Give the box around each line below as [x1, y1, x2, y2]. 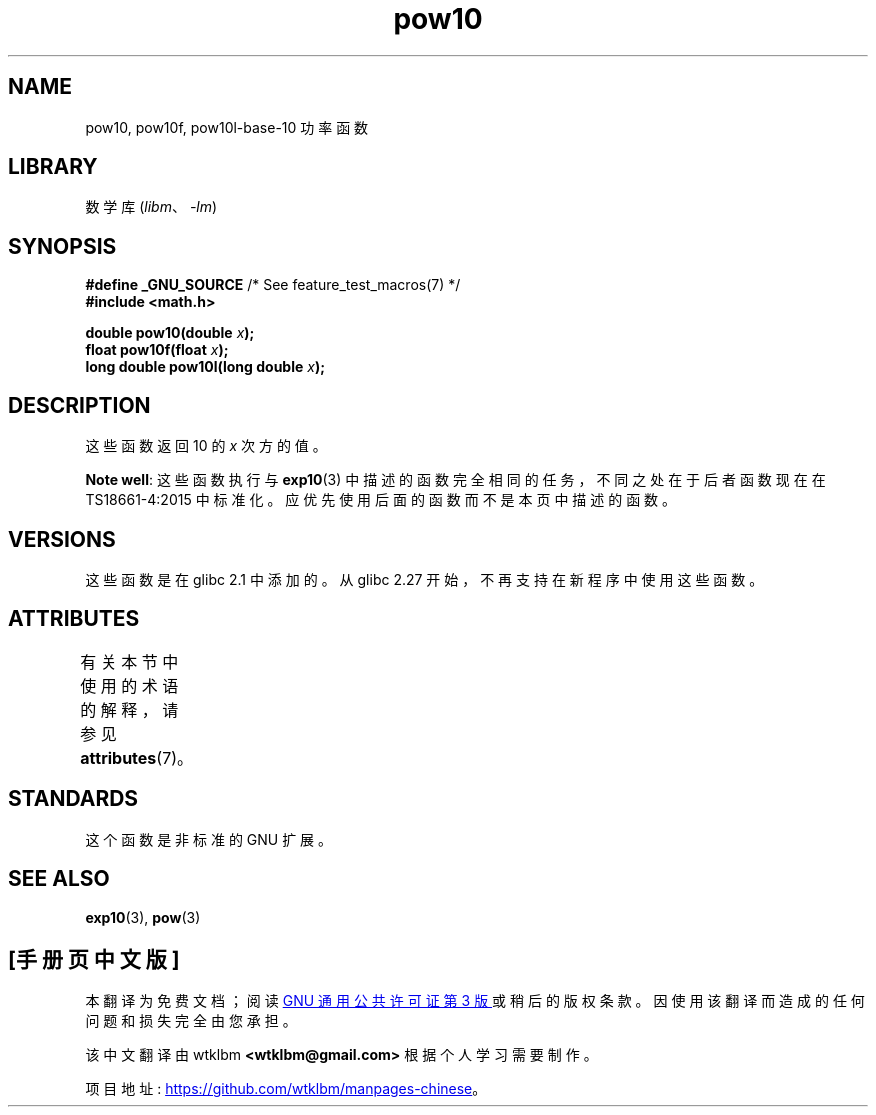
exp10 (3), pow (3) [85, 908, 201, 926]
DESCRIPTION [8, 392, 151, 418]
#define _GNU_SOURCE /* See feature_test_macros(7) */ [85, 276, 461, 294]
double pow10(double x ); [85, 324, 255, 342]
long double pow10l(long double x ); [85, 358, 325, 376]
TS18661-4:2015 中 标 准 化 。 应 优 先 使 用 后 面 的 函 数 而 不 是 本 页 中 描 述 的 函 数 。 [85, 491, 677, 509]
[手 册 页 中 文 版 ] [8, 946, 180, 972]
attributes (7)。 [80, 747, 194, 768]
